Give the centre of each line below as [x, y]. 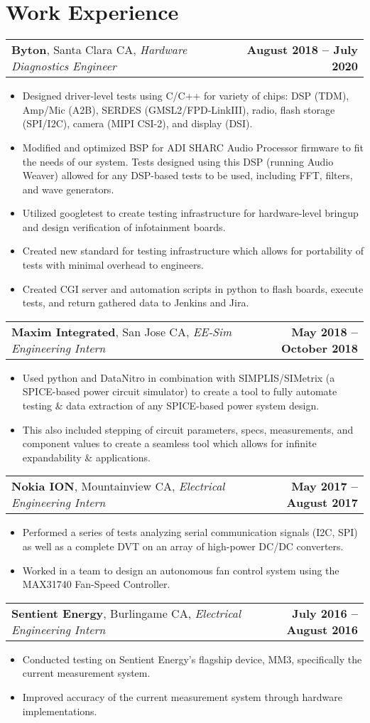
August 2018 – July [302, 50]
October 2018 [319, 348]
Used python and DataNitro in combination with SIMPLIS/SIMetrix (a [179, 377]
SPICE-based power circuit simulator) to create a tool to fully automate [180, 391]
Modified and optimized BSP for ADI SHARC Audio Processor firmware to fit [193, 147]
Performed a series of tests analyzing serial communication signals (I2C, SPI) [190, 532]
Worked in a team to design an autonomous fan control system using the [181, 570]
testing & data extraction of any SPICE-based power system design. [171, 406]
